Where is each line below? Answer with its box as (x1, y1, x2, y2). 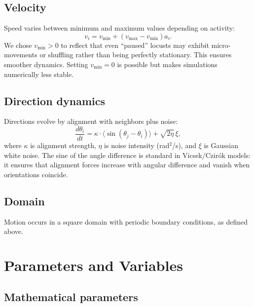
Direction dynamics (4, 93, 106, 108)
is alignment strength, (30, 140, 96, 151)
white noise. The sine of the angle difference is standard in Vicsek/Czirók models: (4, 150, 251, 160)
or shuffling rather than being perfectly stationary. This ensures (39, 49, 232, 60)
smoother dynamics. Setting (4, 59, 88, 69)
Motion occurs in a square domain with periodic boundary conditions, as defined (4, 216, 248, 227)
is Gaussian (204, 140, 239, 151)
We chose (4, 39, 32, 50)
